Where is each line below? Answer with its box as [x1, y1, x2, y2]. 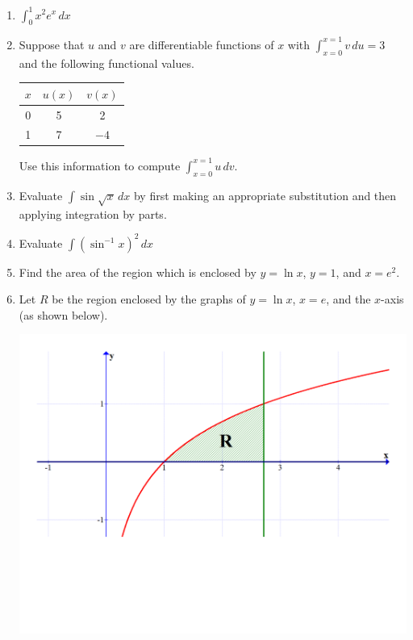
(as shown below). [19, 306, 108, 323]
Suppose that [19, 36, 85, 52]
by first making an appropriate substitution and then [133, 186, 397, 203]
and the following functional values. [19, 54, 194, 71]
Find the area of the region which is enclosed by [19, 263, 257, 280]
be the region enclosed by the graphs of [52, 291, 246, 307]
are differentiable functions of [129, 36, 274, 52]
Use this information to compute [19, 157, 181, 174]
